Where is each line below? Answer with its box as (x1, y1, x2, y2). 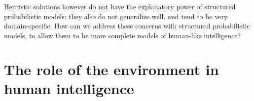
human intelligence (4, 78, 134, 98)
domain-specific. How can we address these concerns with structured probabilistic (4, 21, 250, 31)
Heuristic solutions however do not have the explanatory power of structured (4, 1, 236, 11)
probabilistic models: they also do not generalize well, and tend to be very (4, 11, 228, 21)
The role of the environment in (4, 59, 219, 79)
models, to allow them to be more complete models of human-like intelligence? (4, 30, 241, 40)
